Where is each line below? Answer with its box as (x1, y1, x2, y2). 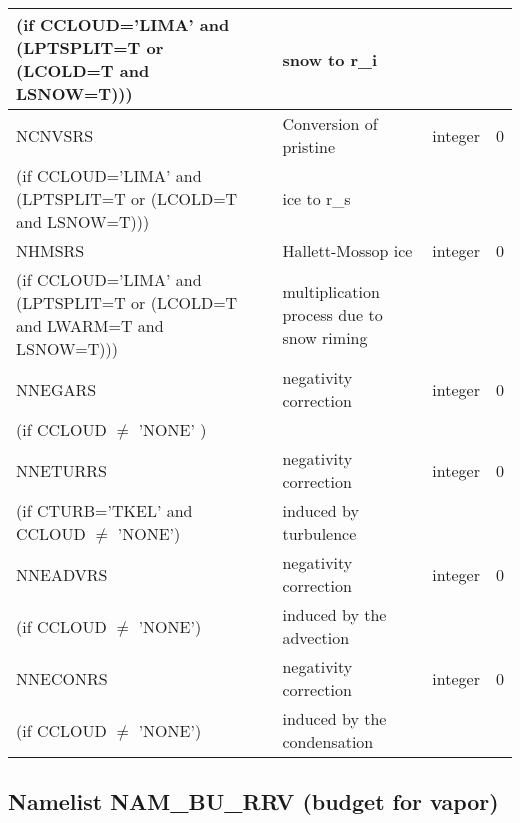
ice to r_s (282, 187, 351, 210)
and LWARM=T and (16, 314, 164, 337)
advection (282, 626, 350, 649)
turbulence (282, 522, 357, 545)
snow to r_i (282, 47, 378, 71)
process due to (282, 302, 383, 326)
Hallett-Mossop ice (282, 239, 413, 262)
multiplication (282, 279, 380, 303)
